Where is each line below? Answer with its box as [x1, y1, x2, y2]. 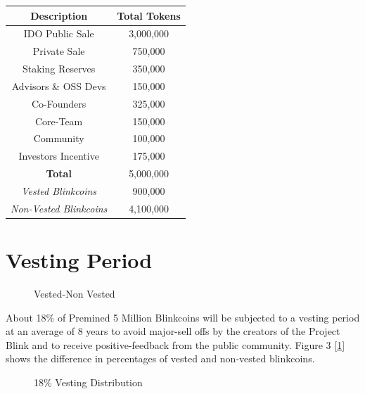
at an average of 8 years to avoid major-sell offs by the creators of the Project [6, 324, 340, 338]
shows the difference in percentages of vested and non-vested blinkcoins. [6, 351, 315, 366]
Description [30, 8, 88, 23]
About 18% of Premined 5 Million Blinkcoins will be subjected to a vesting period [6, 310, 360, 324]
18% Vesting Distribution [34, 374, 143, 389]
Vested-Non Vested [34, 286, 115, 300]
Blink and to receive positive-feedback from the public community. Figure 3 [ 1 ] [6, 337, 345, 352]
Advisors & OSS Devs [11, 78, 106, 93]
